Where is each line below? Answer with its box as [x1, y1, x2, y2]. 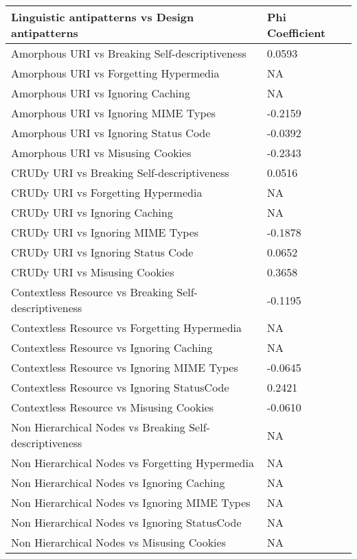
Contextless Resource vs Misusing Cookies [11, 399, 214, 415]
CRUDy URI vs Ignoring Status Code [11, 244, 194, 260]
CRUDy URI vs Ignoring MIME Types [11, 224, 199, 240]
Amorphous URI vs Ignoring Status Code [11, 125, 211, 141]
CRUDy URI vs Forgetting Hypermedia [11, 185, 203, 200]
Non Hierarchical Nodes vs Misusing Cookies [11, 534, 226, 550]
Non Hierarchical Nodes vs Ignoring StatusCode [11, 514, 242, 530]
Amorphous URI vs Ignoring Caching [11, 85, 190, 101]
